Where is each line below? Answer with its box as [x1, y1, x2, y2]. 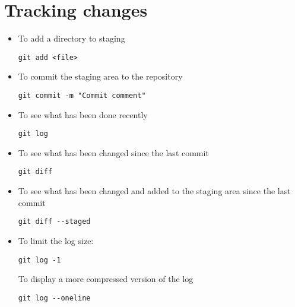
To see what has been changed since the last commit [18, 146, 209, 159]
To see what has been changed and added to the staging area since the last [18, 185, 291, 197]
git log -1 [18, 255, 61, 264]
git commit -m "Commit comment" [18, 91, 146, 100]
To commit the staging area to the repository [18, 70, 183, 83]
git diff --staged [18, 217, 91, 226]
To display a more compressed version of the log [18, 273, 194, 285]
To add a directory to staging [18, 32, 125, 45]
